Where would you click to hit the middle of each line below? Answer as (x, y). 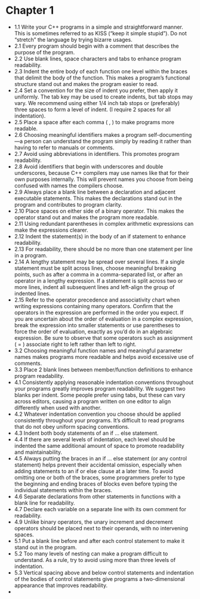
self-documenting (170, 134)
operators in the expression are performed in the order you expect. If (99, 312)
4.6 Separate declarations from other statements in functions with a (97, 496)
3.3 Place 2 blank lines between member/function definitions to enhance (103, 369)
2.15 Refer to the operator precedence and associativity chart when (97, 300)
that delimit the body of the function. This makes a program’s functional (102, 78)
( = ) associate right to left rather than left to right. (75, 344)
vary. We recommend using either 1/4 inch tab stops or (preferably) (97, 103)
